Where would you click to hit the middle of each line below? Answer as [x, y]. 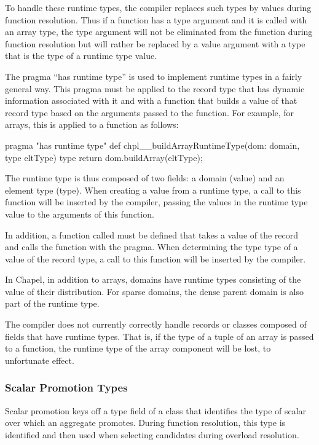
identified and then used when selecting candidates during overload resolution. [152, 434]
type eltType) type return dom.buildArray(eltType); [104, 157]
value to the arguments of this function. [80, 214]
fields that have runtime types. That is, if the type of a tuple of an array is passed [159, 336]
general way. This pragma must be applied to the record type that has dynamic [155, 88]
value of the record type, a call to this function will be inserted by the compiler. [156, 258]
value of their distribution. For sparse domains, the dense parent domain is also [154, 291]
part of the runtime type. [52, 303]
